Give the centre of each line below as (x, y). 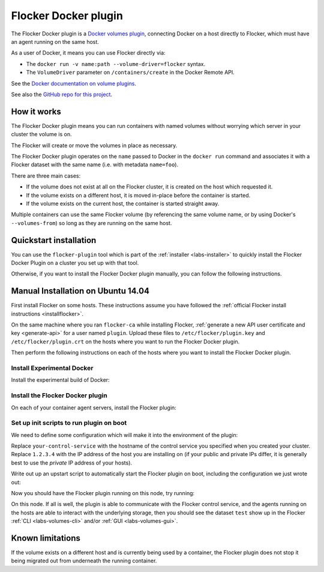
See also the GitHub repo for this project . (62, 94)
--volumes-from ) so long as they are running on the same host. (91, 223)
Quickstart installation (54, 240)
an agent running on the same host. (55, 41)
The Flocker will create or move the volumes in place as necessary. (94, 145)
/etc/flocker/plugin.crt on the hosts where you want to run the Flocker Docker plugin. (125, 342)
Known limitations (46, 538)
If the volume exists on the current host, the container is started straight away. (123, 203)
